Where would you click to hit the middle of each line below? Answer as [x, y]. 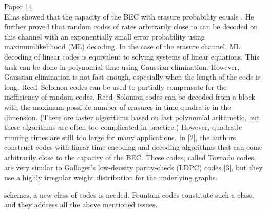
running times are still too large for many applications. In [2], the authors [120, 137]
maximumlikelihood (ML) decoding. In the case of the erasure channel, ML [122, 46]
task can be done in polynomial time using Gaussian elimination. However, [122, 66]
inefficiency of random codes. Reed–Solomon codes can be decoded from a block [130, 97]
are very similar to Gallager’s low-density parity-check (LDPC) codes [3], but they [133, 167]
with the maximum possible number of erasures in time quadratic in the [118, 106]
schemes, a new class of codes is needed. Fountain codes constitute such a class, [129, 194]
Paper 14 [18, 6]
